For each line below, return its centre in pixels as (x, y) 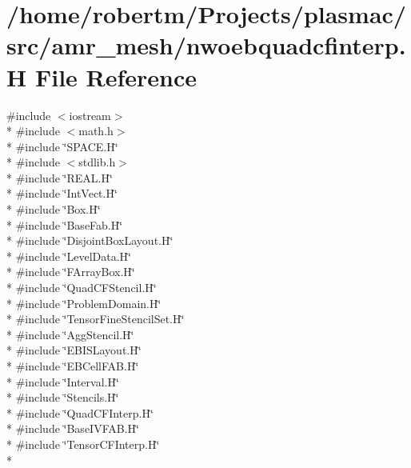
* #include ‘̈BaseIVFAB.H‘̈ (73, 428)
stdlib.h (97, 162)
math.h (96, 131)
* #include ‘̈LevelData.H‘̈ (69, 256)
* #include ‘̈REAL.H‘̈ (60, 177)
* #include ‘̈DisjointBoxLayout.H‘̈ (90, 240)
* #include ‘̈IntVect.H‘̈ (62, 193)
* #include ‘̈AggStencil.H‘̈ (70, 334)
